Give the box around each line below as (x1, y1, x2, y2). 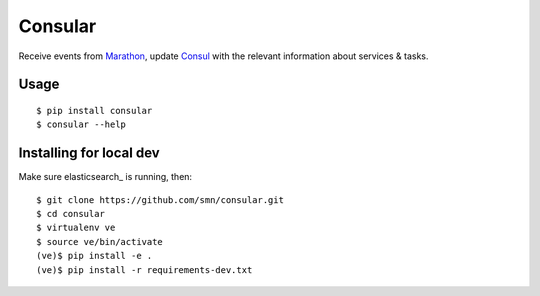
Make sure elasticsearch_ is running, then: (18, 171, 193, 183)
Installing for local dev (18, 145, 160, 162)
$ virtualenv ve (36, 222, 116, 234)
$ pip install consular (36, 105, 153, 116)
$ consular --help (36, 119, 127, 130)
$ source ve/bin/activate (36, 236, 164, 247)
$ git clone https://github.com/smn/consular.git (36, 194, 285, 205)
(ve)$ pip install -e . (36, 250, 153, 262)
